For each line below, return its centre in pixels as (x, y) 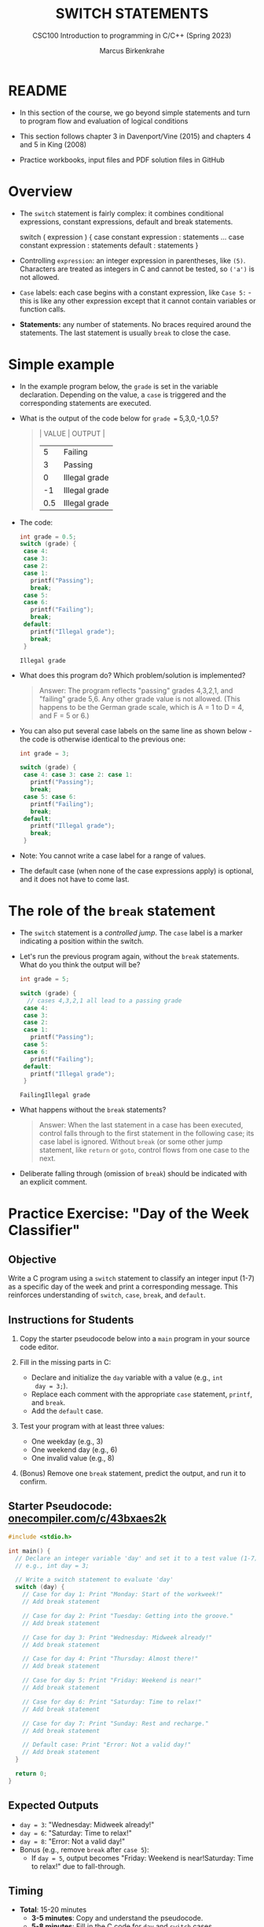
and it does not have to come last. (74, 879)
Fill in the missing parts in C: (65, 1363)
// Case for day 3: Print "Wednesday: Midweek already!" (117, 1637)
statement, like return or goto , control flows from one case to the (144, 1150)
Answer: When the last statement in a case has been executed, (141, 1125)
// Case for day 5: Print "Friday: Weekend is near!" (112, 1681)
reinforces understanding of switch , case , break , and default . (107, 1295)
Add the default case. (67, 1411)
